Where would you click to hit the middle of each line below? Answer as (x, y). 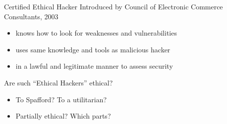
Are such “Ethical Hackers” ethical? (58, 82)
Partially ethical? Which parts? (63, 116)
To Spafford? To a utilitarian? (61, 99)
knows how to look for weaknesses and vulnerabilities (96, 33)
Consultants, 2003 (31, 16)
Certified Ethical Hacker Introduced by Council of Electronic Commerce (113, 6)
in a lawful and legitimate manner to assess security (94, 66)
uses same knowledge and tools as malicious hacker (93, 49)
